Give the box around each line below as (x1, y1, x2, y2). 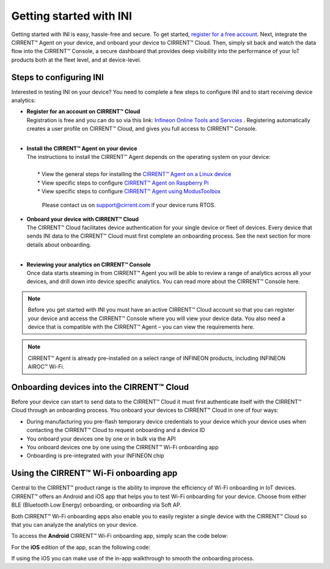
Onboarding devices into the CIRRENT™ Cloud (11, 382, 189, 392)
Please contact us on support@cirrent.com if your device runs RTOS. (42, 202, 216, 209)
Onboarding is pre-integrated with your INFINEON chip (26, 452, 164, 460)
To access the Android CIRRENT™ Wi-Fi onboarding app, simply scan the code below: (11, 532, 229, 540)
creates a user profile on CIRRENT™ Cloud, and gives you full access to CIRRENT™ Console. (26, 125, 257, 133)
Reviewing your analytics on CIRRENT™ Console (26, 260, 151, 268)
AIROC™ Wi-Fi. (28, 363, 65, 370)
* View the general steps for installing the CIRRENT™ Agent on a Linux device (37, 171, 232, 178)
